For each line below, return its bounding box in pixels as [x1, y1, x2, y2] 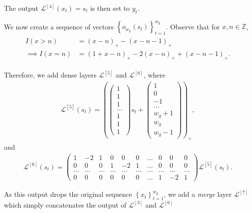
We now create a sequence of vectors [4, 21, 114, 31]
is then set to [90, 3, 130, 13]
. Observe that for [166, 21, 220, 31]
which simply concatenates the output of [4, 199, 126, 210]
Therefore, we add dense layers [4, 70, 97, 80]
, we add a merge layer [163, 189, 232, 199]
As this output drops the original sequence [4, 189, 132, 199]
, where [143, 70, 166, 80]
